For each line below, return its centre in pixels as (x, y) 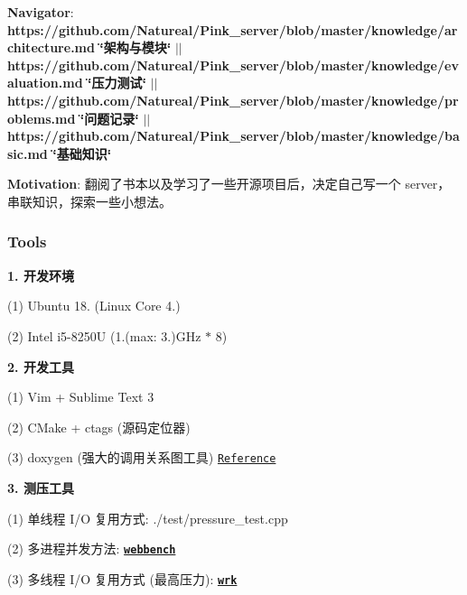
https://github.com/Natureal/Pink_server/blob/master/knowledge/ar (233, 29)
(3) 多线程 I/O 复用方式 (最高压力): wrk (122, 578)
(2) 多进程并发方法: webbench (92, 549)
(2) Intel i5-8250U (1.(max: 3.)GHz (104, 335)
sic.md (28, 153)
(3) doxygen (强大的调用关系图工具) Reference (142, 457)
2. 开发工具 (41, 366)
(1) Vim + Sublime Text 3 (81, 397)
